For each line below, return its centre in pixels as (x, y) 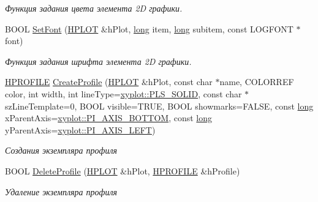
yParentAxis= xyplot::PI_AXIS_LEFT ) (80, 129)
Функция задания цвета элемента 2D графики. (94, 8)
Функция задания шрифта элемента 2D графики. (98, 61)
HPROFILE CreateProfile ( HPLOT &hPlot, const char (109, 82)
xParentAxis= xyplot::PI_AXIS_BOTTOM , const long (109, 118)
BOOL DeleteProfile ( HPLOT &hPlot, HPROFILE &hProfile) (123, 170)
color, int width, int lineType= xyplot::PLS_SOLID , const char (123, 93)
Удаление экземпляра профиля (61, 191)
